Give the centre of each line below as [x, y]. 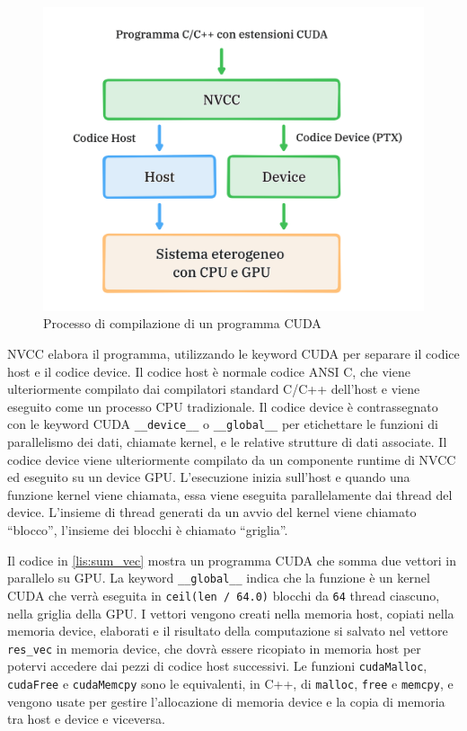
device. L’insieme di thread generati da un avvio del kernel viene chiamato [212, 512]
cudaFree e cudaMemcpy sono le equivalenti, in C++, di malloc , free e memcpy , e [230, 684]
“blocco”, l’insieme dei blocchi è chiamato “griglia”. [148, 530]
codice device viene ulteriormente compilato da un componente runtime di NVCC [232, 459]
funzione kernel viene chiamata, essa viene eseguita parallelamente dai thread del [230, 494]
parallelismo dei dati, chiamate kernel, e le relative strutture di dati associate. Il [227, 442]
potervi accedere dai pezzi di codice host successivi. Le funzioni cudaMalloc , [217, 666]
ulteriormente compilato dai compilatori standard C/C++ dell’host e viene [214, 389]
